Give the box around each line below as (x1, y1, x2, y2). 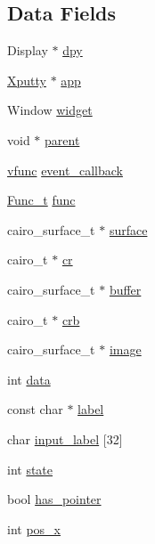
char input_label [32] (7, 429, 123, 448)
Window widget (7, 101, 93, 119)
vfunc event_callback (7, 160, 123, 179)
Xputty (7, 70, 46, 89)
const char (7, 400, 63, 418)
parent (45, 130, 80, 149)
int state (7, 459, 53, 478)
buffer (109, 280, 142, 298)
